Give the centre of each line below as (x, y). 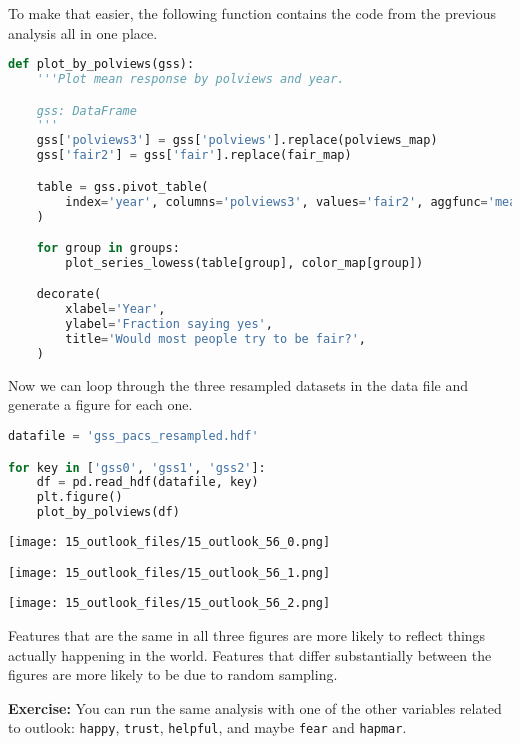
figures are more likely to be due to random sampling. (173, 674)
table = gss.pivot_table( (122, 186)
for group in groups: (108, 248)
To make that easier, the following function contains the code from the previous (252, 13)
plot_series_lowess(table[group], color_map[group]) (244, 262)
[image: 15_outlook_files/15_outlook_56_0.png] (169, 542)
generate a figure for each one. (100, 404)
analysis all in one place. (83, 32)
